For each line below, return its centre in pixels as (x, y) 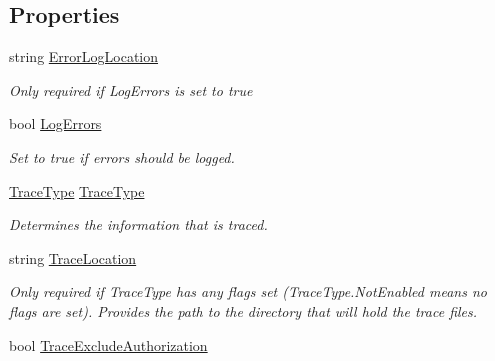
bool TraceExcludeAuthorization (108, 344)
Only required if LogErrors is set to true (131, 89)
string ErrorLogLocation (84, 56)
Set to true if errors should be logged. (122, 156)
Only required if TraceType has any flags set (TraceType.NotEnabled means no (248, 291)
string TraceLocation (73, 257)
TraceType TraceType (77, 190)
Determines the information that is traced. (138, 224)
